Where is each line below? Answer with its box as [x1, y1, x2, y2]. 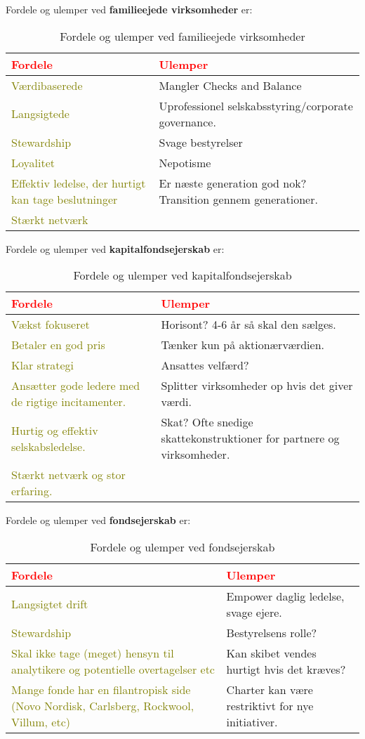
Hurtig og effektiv [11, 421, 98, 438]
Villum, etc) [11, 713, 71, 730]
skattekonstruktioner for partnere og [161, 430, 340, 447]
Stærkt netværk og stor [11, 466, 126, 483]
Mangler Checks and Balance [159, 77, 302, 93]
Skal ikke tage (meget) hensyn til [11, 644, 174, 661]
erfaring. [11, 483, 53, 499]
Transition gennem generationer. [159, 190, 318, 207]
